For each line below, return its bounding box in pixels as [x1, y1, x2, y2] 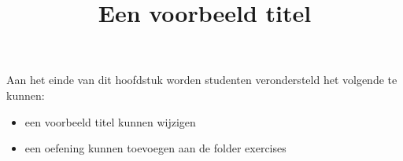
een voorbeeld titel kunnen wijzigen [24, 113, 196, 130]
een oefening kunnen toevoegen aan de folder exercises [24, 140, 287, 156]
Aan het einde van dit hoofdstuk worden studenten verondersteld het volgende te [6, 71, 397, 88]
